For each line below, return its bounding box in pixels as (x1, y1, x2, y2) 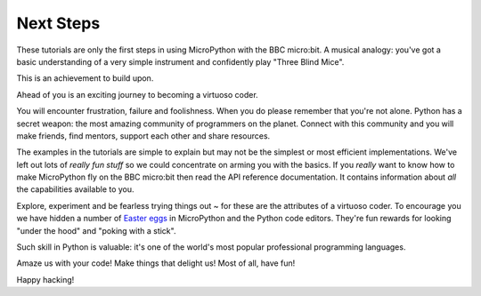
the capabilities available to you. (16, 184, 135, 195)
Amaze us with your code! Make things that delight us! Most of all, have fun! (16, 258, 296, 268)
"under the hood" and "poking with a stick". (16, 225, 176, 236)
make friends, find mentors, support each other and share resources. (16, 130, 271, 141)
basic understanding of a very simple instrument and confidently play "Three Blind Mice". (16, 56, 345, 67)
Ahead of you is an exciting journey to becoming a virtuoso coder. (16, 89, 258, 100)
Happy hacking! (16, 274, 75, 284)
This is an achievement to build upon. (16, 73, 154, 84)
